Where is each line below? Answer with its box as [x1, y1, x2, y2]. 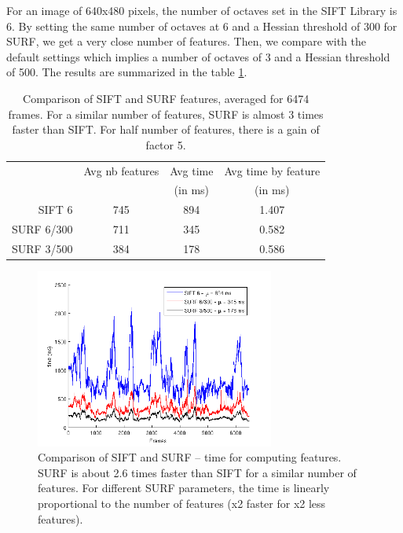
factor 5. [145, 136, 186, 153]
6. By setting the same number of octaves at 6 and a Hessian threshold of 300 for [6, 17, 398, 34]
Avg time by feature [224, 162, 321, 178]
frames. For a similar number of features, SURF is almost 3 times [8, 105, 324, 122]
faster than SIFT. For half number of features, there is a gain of [12, 121, 320, 138]
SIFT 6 [38, 201, 73, 218]
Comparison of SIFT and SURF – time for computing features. [38, 449, 342, 465]
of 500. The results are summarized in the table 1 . [6, 64, 247, 80]
